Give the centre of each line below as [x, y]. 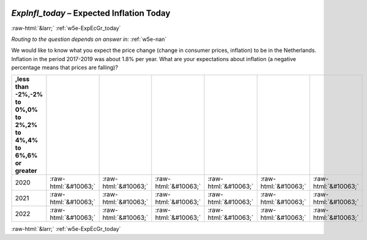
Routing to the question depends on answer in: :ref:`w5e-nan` [89, 39]
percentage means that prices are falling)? [65, 68]
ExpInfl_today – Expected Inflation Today [91, 13]
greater [26, 171]
